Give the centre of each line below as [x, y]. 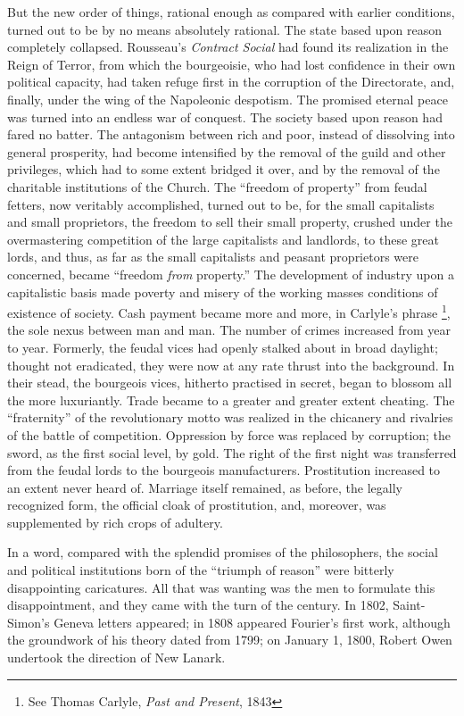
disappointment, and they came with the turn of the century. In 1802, [198, 605]
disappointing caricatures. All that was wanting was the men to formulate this [221, 587]
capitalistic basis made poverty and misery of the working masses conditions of [223, 291]
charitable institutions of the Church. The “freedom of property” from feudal [217, 186]
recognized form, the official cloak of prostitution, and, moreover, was [197, 505]
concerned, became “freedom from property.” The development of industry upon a [231, 274]
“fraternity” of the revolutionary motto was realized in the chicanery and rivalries [230, 417]
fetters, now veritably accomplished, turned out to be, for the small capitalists [221, 204]
